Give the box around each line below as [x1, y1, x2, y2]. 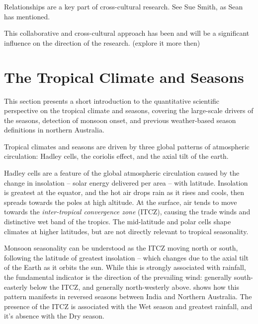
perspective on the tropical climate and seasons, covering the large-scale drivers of [4, 105, 254, 116]
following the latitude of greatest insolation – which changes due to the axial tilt [4, 252, 249, 262]
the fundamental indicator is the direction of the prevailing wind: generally [4, 272, 232, 282]
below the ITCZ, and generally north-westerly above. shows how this [29, 281, 240, 292]
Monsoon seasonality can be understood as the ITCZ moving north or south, [4, 243, 238, 253]
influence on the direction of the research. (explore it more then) [4, 37, 200, 48]
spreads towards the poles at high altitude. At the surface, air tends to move [4, 196, 237, 207]
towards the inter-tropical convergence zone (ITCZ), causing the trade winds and [4, 206, 251, 217]
